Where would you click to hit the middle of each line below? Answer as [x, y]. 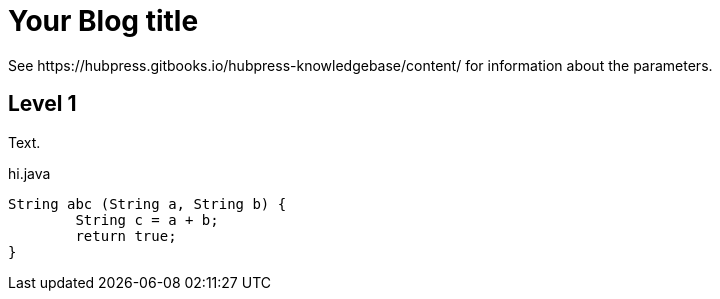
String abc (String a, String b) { [147, 203]
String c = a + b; [147, 219]
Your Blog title [103, 21]
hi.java [29, 173]
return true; [126, 235]
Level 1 [42, 104]
